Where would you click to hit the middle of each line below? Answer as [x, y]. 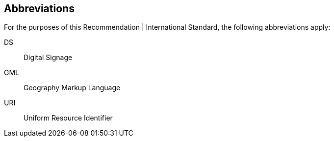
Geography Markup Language [72, 88]
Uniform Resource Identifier [68, 118]
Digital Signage [48, 58]
